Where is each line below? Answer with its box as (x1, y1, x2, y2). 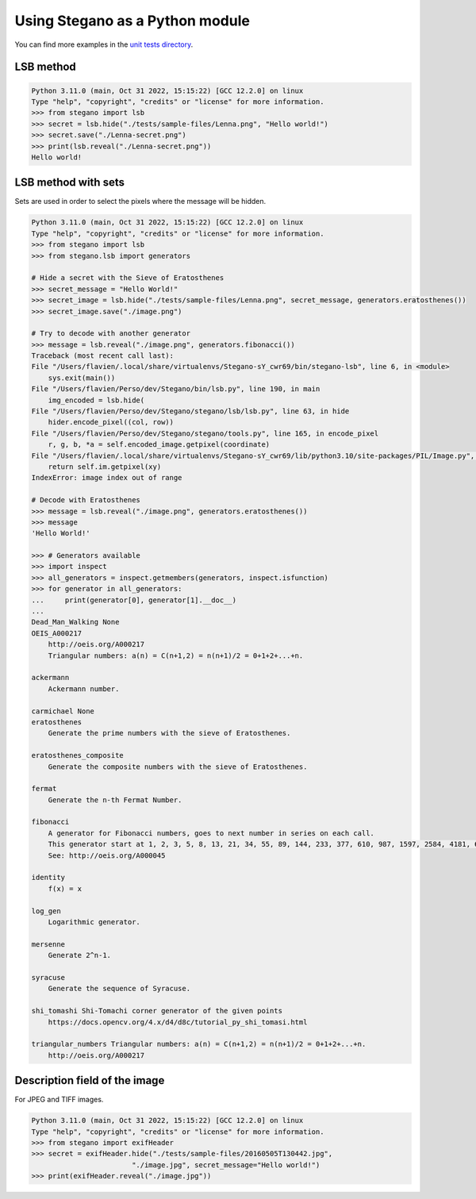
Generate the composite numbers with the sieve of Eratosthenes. (48, 762, 308, 771)
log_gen (31, 906, 61, 916)
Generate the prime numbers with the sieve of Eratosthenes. (48, 728, 291, 738)
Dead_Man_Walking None (31, 617, 120, 627)
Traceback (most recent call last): (31, 352, 175, 360)
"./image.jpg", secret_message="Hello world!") (131, 1160, 321, 1170)
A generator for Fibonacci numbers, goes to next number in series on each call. (48, 828, 374, 837)
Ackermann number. (48, 684, 120, 694)
